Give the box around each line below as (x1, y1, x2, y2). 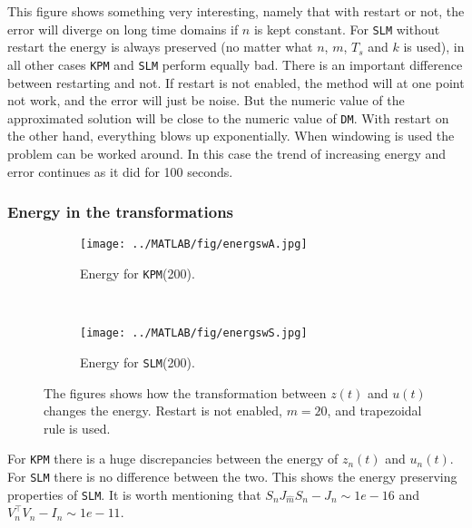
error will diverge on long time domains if (7, 19, 239, 38)
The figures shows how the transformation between (44, 383, 327, 402)
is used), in (403, 37, 465, 56)
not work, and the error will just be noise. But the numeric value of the (7, 91, 405, 110)
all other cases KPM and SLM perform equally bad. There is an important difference (7, 54, 463, 73)
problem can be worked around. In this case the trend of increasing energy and (7, 143, 447, 162)
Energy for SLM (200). (80, 352, 195, 371)
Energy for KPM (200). (80, 264, 195, 282)
